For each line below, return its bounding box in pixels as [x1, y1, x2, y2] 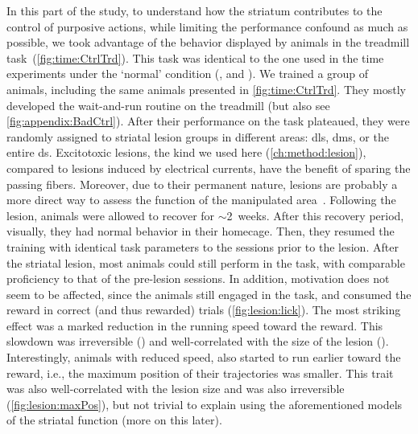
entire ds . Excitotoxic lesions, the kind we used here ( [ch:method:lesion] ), [6, 144, 366, 161]
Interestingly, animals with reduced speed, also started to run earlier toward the [6, 349, 401, 366]
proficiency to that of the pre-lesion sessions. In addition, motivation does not [6, 270, 390, 287]
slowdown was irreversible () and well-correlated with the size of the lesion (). [6, 333, 389, 350]
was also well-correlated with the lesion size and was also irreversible [6, 380, 345, 397]
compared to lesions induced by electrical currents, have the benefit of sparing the [6, 159, 411, 176]
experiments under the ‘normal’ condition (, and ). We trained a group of [6, 65, 369, 82]
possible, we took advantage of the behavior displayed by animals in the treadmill [6, 34, 410, 51]
